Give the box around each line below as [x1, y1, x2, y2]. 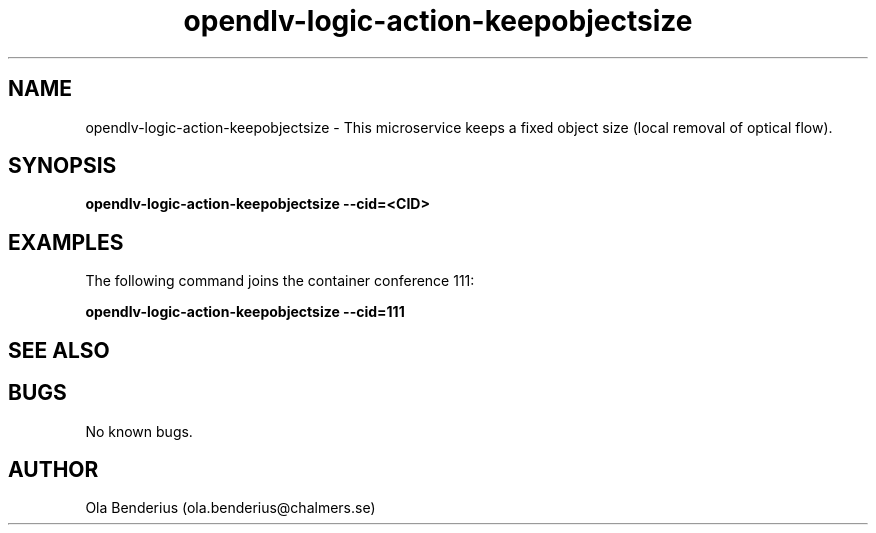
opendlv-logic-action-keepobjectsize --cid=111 [85, 303, 405, 321]
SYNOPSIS [8, 153, 117, 179]
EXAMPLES [8, 229, 124, 255]
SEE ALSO [8, 337, 110, 363]
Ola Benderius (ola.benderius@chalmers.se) [85, 499, 376, 517]
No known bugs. [85, 422, 193, 440]
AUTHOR [8, 456, 99, 482]
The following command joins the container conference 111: [85, 272, 475, 290]
